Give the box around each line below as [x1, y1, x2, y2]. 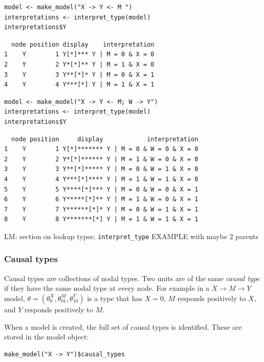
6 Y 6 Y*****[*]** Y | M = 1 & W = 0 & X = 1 [4, 196, 199, 203]
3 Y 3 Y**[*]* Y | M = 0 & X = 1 [4, 71, 155, 78]
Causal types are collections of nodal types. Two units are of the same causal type [4, 272, 260, 283]
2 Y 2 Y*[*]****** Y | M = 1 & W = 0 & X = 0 [4, 155, 199, 163]
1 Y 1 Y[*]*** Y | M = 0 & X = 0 [4, 51, 155, 58]
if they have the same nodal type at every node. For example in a [4, 283, 209, 293]
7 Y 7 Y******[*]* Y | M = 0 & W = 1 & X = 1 [4, 205, 199, 213]
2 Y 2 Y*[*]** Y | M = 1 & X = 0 [4, 60, 155, 68]
